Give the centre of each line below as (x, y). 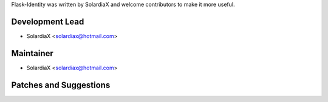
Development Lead (48, 21)
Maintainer (32, 53)
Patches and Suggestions (61, 85)
